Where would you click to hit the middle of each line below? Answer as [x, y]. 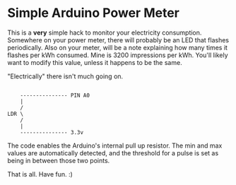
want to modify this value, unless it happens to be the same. [95, 62]
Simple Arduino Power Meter [94, 13]
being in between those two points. [59, 160]
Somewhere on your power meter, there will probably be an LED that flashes [118, 40]
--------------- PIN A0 [55, 95]
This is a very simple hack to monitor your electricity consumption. [105, 32]
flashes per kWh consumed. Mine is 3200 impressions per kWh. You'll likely [118, 55]
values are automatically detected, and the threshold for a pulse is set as [113, 153]
